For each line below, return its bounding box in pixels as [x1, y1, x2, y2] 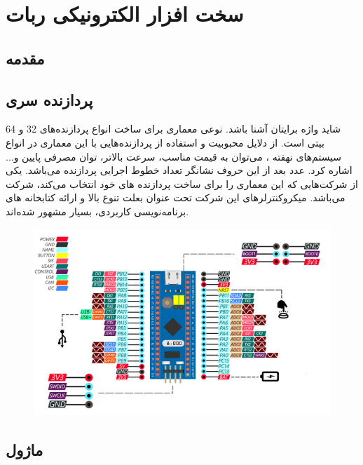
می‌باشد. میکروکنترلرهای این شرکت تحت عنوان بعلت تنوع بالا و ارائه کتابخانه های [6, 190, 345, 205]
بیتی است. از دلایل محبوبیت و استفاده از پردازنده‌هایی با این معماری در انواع [6, 135, 324, 149]
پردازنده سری [6, 88, 93, 110]
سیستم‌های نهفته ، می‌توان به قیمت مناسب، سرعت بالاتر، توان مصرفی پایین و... [6, 149, 342, 163]
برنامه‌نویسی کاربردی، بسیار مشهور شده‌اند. [6, 203, 189, 218]
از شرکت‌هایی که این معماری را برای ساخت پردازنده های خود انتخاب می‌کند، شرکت [6, 176, 358, 191]
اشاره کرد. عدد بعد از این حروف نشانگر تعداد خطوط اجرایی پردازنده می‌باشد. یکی [6, 163, 352, 177]
